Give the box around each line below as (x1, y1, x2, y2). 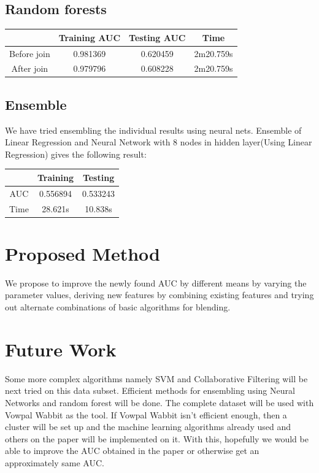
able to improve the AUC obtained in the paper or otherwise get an (5, 444, 259, 457)
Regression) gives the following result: (5, 147, 147, 160)
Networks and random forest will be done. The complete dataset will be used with (5, 396, 314, 409)
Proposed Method (5, 240, 160, 266)
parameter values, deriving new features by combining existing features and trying (5, 288, 314, 301)
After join (11, 62, 48, 75)
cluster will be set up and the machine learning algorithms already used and (5, 420, 291, 433)
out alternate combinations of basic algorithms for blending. (5, 301, 231, 313)
